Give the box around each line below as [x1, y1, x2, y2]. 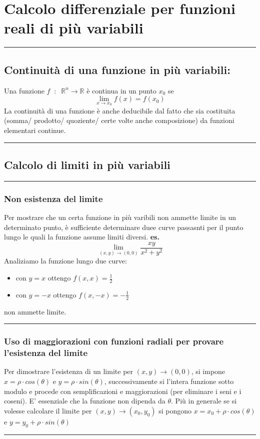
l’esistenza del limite [4, 346, 88, 359]
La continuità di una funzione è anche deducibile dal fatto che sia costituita [4, 105, 235, 115]
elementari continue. [4, 124, 66, 135]
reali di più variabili [4, 17, 143, 38]
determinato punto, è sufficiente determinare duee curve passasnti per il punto [4, 221, 243, 232]
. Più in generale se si [171, 395, 237, 406]
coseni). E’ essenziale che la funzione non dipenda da [4, 395, 165, 406]
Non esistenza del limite [4, 192, 103, 204]
